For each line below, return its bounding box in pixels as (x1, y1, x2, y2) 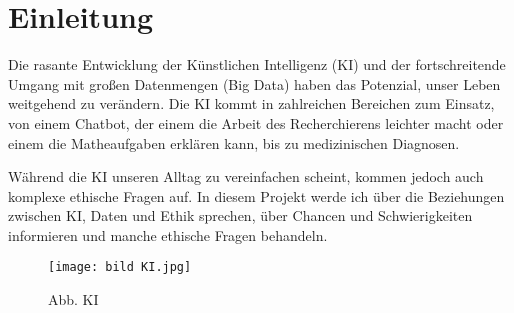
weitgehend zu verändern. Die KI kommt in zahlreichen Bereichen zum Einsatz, (8, 93, 495, 114)
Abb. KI (48, 289, 99, 310)
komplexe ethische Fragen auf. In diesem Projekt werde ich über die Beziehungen (8, 185, 505, 206)
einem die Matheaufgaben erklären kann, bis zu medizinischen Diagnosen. (8, 132, 460, 153)
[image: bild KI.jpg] (48, 260, 192, 275)
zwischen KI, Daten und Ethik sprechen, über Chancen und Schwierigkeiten (8, 205, 473, 226)
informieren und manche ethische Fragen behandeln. (8, 224, 328, 245)
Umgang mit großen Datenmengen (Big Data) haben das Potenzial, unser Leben (8, 73, 501, 94)
